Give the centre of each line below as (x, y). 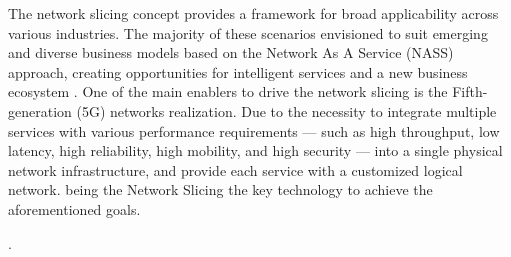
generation (40, 110)
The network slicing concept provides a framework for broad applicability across (253, 13)
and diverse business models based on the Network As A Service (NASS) (231, 52)
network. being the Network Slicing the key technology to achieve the (220, 189)
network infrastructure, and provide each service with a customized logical (235, 169)
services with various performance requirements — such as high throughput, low (254, 130)
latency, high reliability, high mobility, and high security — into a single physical (255, 150)
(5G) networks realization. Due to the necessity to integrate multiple (286, 110)
